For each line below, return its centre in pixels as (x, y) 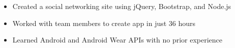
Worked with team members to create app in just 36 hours (104, 23)
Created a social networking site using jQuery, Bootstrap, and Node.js (122, 6)
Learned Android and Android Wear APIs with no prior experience (118, 40)
